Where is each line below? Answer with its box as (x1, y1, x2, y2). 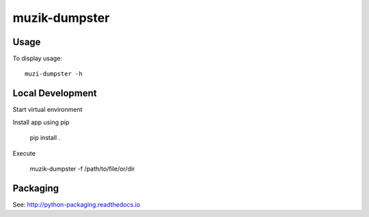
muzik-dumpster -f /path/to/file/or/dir (29, 164, 135, 173)
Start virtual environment (12, 106, 83, 114)
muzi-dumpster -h (25, 70, 83, 78)
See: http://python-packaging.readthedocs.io (12, 200, 140, 208)
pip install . (29, 134, 61, 142)
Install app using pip (12, 118, 70, 126)
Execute (12, 149, 36, 157)
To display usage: (12, 55, 63, 63)
